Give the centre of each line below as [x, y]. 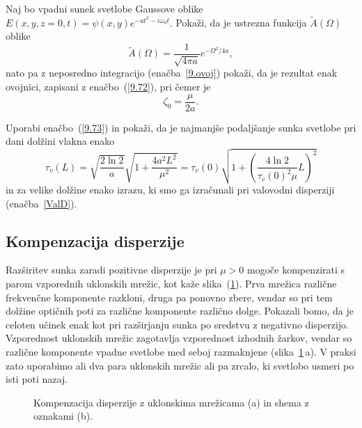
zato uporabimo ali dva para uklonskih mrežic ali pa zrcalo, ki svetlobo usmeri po [180, 365]
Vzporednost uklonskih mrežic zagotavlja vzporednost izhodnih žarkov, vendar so [179, 338]
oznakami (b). [63, 416]
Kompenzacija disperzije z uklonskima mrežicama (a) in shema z [171, 402]
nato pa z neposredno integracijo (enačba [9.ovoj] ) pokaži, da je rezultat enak [172, 73]
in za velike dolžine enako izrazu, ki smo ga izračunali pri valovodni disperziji [170, 190]
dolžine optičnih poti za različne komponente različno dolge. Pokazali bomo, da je [180, 311]
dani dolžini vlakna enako [60, 141]
